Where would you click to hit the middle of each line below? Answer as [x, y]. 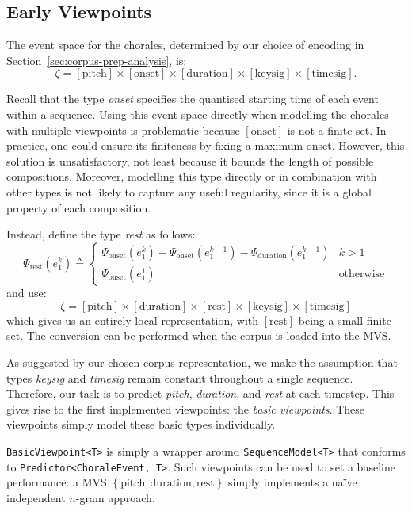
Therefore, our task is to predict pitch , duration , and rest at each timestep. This [200, 393]
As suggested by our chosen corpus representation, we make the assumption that [202, 362]
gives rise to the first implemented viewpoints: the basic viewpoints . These [186, 408]
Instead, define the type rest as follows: [101, 234]
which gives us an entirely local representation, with [133, 320]
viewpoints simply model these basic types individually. [141, 424]
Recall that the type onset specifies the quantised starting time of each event [193, 99]
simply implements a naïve [293, 482]
